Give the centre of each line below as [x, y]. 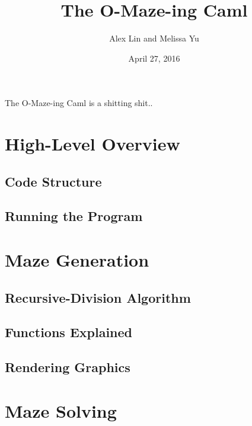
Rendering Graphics [68, 367]
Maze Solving [61, 410]
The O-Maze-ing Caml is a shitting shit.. [79, 103]
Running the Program [74, 216]
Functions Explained [68, 332]
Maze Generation [77, 260]
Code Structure [53, 181]
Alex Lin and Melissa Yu [154, 38]
